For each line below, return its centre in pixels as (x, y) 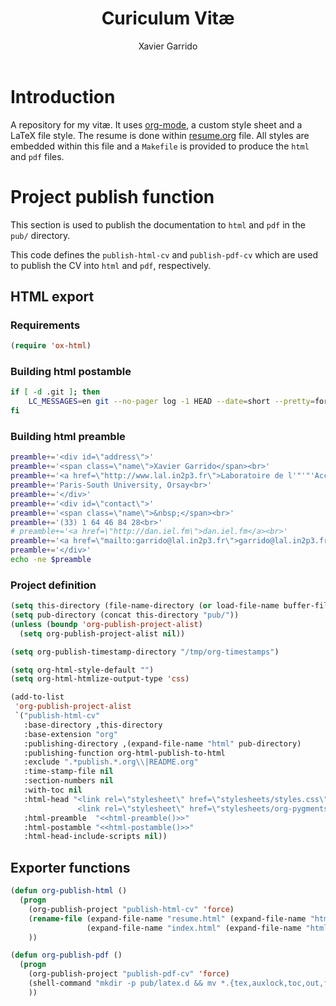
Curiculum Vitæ (168, 18)
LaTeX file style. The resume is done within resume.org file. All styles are (160, 135)
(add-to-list (37, 697)
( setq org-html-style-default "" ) (82, 670)
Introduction (63, 96)
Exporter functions (70, 867)
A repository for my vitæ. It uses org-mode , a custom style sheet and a (156, 124)
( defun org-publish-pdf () (66, 955)
